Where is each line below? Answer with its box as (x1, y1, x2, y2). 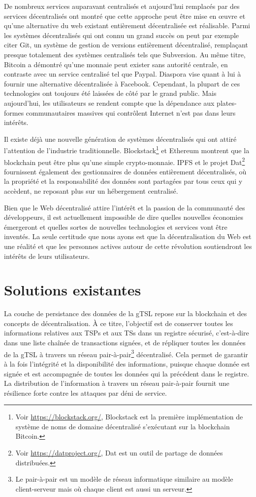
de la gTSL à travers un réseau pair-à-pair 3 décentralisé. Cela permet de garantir (4, 347, 248, 359)
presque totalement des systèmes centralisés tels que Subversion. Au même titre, (4, 49, 246, 59)
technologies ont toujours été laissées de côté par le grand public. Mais (4, 88, 217, 98)
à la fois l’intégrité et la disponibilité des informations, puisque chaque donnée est (4, 358, 250, 369)
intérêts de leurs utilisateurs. (4, 250, 90, 261)
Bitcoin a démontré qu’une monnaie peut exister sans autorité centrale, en (4, 59, 228, 69)
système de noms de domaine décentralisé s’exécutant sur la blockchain (15, 421, 230, 431)
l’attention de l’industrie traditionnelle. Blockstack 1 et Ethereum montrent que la (4, 144, 250, 155)
